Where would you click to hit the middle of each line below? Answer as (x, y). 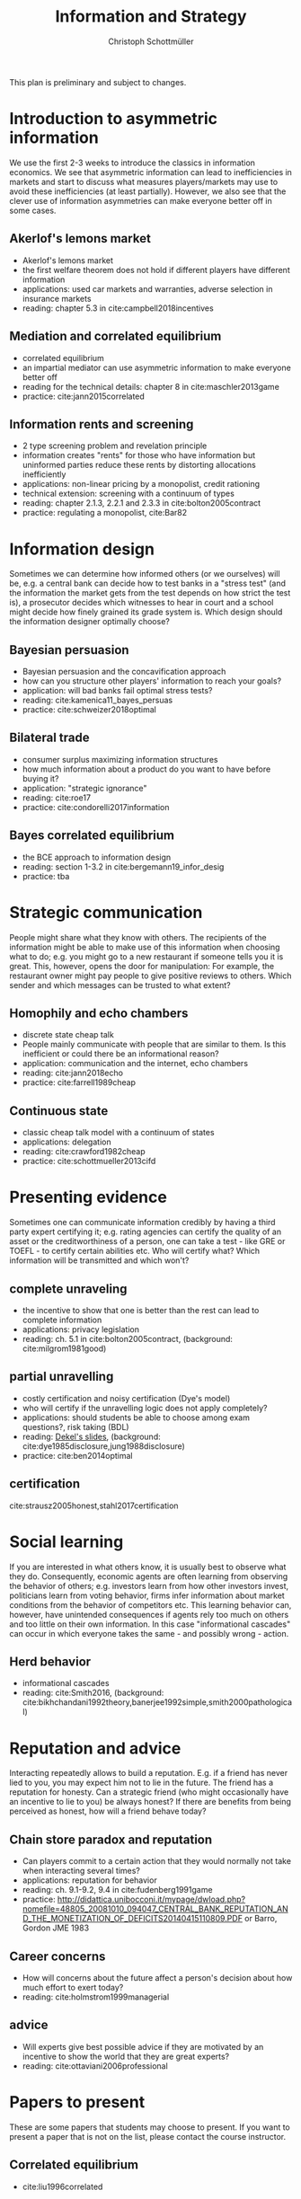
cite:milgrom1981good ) (64, 1348)
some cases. (33, 210)
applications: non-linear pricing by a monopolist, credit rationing (141, 484)
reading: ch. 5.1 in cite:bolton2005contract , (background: (128, 1339)
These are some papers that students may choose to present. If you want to (150, 2127)
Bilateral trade (49, 738)
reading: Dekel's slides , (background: (92, 1436)
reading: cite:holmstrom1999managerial (96, 1997)
